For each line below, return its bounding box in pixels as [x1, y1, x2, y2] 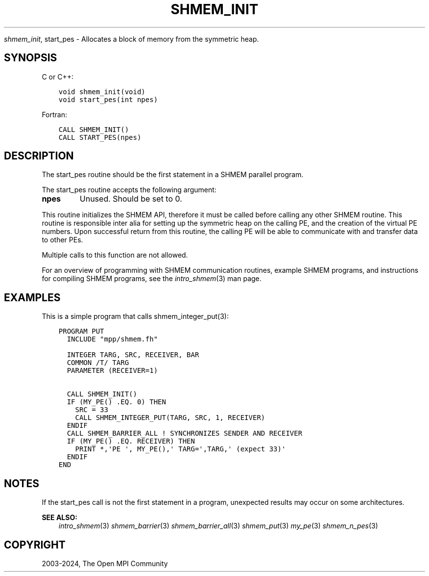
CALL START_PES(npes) [58, 133, 142, 141]
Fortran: [42, 110, 68, 119]
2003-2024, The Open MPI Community [42, 559, 168, 568]
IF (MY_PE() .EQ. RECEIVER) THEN [67, 437, 195, 445]
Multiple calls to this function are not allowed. [42, 251, 188, 260]
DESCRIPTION [4, 150, 74, 162]
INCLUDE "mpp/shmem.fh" [67, 335, 158, 343]
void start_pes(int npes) [58, 95, 158, 104]
